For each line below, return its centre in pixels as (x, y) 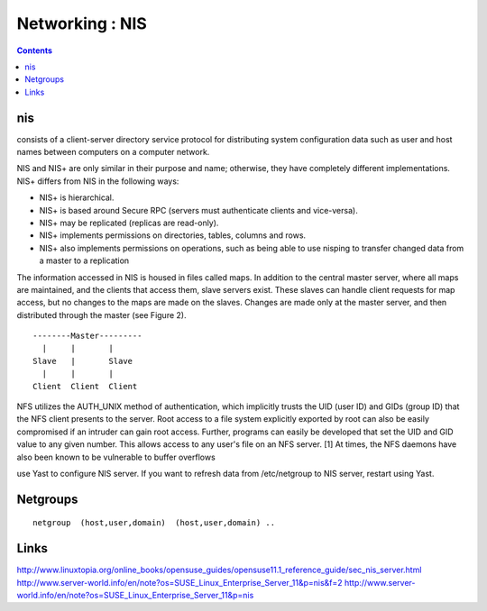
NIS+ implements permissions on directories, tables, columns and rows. (173, 235)
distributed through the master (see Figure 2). (101, 315)
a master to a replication (84, 260)
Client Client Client (85, 386)
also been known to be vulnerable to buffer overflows (116, 457)
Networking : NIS (82, 23)
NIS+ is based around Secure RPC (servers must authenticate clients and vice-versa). (198, 210)
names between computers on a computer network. (113, 152)
